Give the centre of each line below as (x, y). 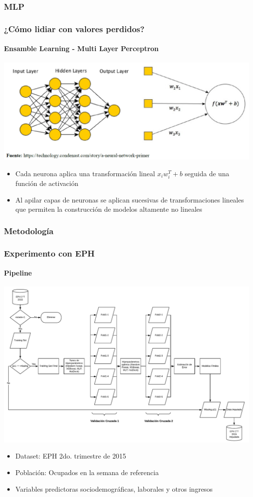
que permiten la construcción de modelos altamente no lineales (109, 209)
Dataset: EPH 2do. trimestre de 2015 (71, 456)
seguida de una (207, 173)
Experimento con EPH (49, 253)
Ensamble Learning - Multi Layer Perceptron (81, 48)
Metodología (29, 230)
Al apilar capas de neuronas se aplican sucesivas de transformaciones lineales (130, 199)
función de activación (47, 183)
